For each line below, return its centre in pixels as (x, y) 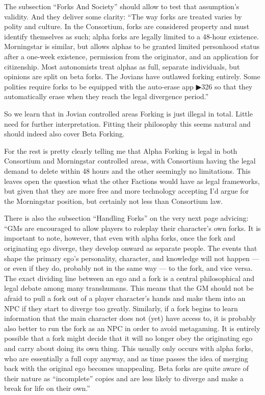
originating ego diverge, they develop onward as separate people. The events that (131, 248)
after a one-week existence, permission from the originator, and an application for (131, 56)
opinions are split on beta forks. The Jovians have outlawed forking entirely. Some (132, 76)
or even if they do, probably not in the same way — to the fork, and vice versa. (128, 268)
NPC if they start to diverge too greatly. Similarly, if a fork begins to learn (121, 308)
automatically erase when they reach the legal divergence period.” (107, 96)
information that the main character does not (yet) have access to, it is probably (130, 318)
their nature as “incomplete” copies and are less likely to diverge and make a (124, 378)
